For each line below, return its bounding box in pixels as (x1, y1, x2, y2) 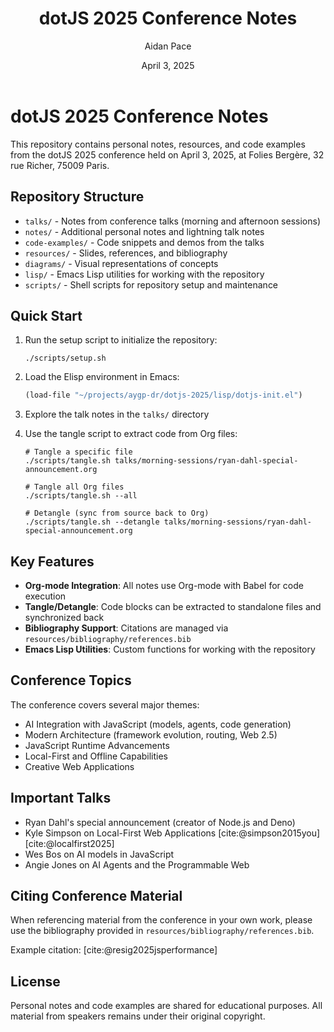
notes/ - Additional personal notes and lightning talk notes (24, 225, 265, 237)
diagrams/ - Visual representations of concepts (24, 257, 219, 269)
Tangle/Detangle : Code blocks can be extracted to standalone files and (24, 601, 322, 612)
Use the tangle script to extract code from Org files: (24, 428, 238, 440)
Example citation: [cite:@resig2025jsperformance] (10, 944, 218, 956)
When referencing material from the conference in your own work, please (10, 914, 313, 926)
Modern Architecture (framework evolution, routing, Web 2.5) (24, 728, 278, 741)
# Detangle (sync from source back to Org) (24, 508, 210, 519)
